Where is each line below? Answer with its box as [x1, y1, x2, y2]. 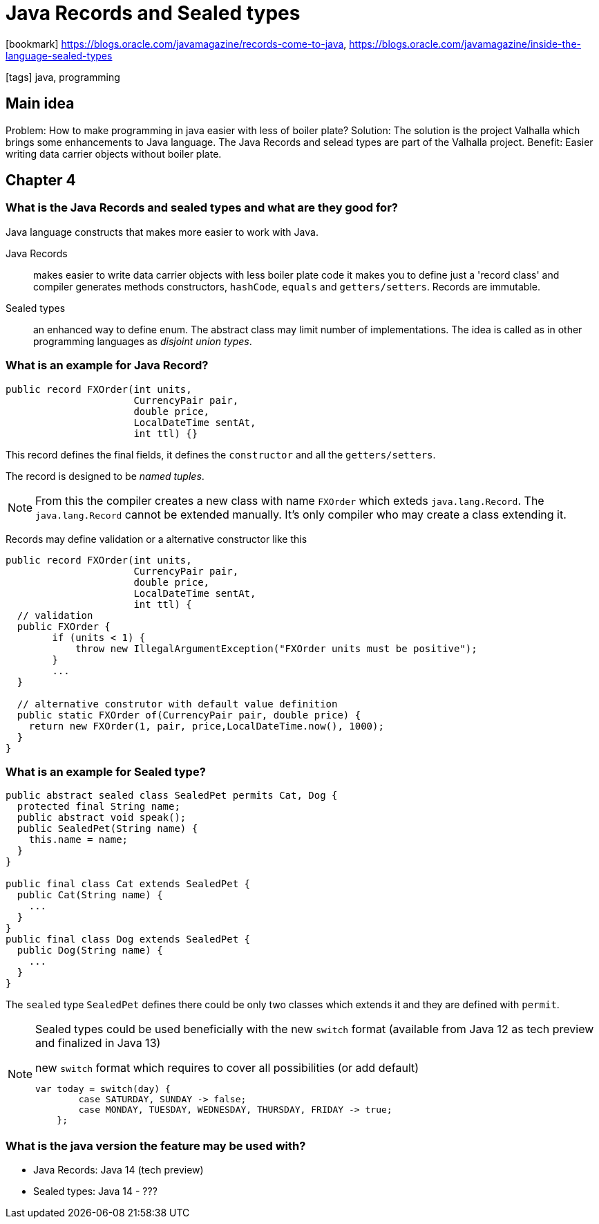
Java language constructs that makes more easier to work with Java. [6, 225, 318, 238]
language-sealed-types [6, 49, 113, 62]
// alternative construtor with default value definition [17, 698, 338, 710]
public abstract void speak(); [17, 812, 187, 824]
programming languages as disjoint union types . [33, 335, 252, 347]
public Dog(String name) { [17, 945, 163, 956]
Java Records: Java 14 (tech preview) [33, 1164, 204, 1176]
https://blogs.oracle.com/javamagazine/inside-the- [349, 37, 582, 50]
